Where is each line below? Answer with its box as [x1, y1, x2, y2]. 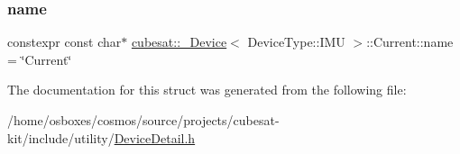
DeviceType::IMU [247, 32, 345, 51]
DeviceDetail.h [114, 128, 196, 147]
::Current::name [366, 32, 454, 51]
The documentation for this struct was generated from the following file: [7, 80, 407, 99]
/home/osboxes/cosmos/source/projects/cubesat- [7, 111, 280, 129]
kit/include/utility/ [7, 128, 115, 147]
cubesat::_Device [131, 32, 227, 51]
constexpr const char [7, 32, 122, 51]
